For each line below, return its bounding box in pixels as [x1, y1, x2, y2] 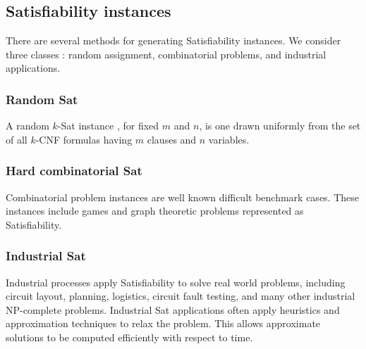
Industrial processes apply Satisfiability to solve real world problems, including [6, 274, 346, 289]
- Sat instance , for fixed [57, 118, 159, 133]
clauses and [147, 132, 197, 146]
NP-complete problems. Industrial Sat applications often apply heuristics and [6, 302, 340, 317]
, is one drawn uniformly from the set [199, 118, 361, 133]
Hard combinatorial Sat [6, 162, 142, 179]
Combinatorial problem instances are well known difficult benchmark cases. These [6, 189, 360, 204]
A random [6, 118, 49, 133]
